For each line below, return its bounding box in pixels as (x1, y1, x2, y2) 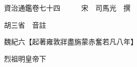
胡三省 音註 (4, 19, 46, 30)
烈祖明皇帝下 (4, 53, 46, 63)
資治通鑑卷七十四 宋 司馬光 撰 (4, 3, 130, 13)
